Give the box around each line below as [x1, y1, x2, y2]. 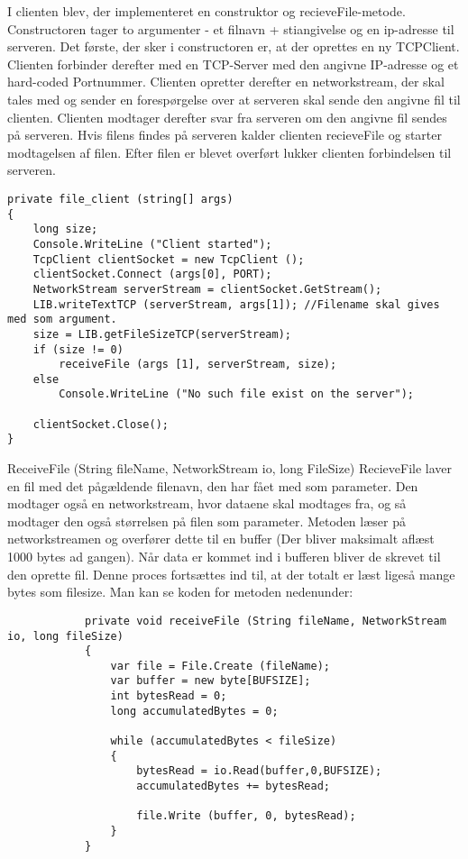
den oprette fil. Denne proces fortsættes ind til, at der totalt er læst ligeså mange [7, 564, 455, 583]
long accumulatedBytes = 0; [110, 704, 279, 717]
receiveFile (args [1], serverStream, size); [59, 358, 337, 371]
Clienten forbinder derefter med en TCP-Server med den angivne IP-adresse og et [7, 54, 459, 73]
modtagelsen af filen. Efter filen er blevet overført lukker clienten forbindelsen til [7, 142, 452, 161]
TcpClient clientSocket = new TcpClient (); [32, 252, 305, 266]
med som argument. [7, 313, 117, 326]
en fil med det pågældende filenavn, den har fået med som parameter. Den [7, 476, 418, 495]
